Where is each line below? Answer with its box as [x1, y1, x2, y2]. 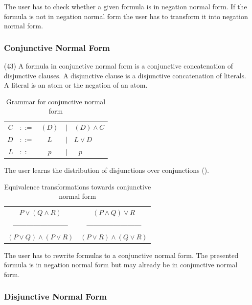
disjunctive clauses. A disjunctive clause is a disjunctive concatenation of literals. [4, 70, 246, 80]
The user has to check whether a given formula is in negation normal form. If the [4, 1, 247, 11]
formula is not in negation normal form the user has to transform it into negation [4, 11, 248, 21]
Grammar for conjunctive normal [6, 96, 106, 106]
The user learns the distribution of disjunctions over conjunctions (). [4, 165, 209, 175]
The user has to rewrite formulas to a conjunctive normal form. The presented [4, 250, 239, 260]
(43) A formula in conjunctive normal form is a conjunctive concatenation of [4, 61, 233, 70]
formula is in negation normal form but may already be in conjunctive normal [4, 259, 238, 270]
